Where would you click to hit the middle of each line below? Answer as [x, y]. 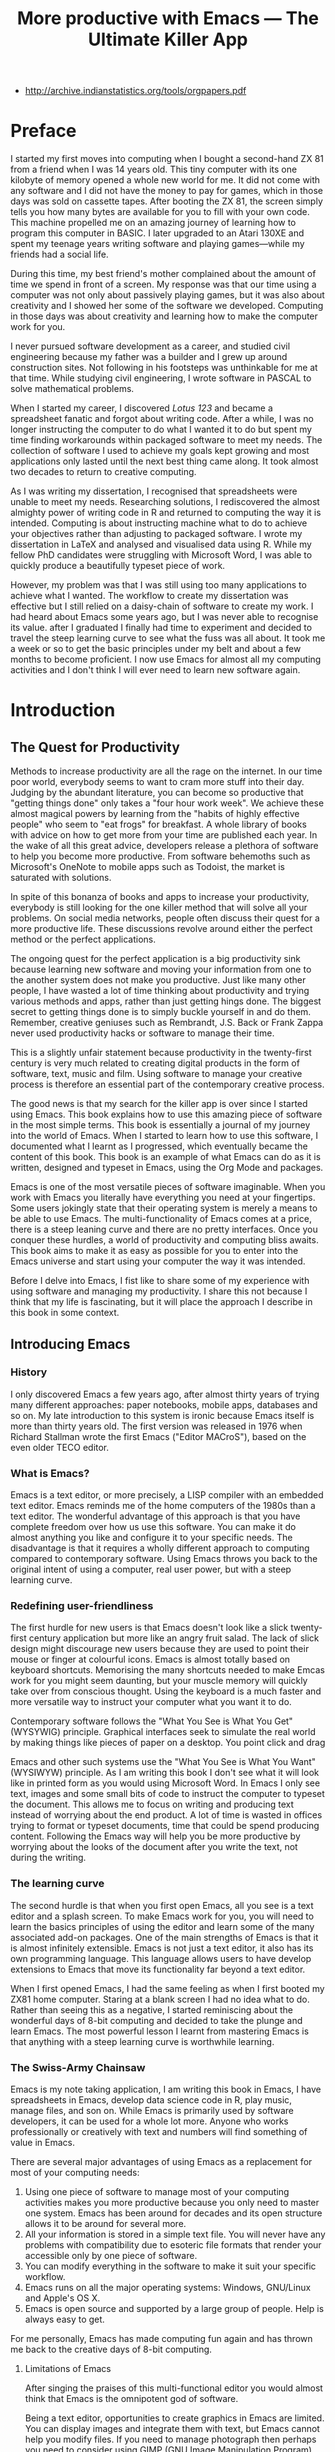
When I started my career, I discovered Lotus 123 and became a [141, 408]
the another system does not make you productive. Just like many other [158, 980]
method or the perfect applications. [83, 939]
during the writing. [48, 1858]
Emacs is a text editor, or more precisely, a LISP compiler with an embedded [167, 1495]
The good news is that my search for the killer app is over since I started [159, 1104]
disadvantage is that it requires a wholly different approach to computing [160, 1548]
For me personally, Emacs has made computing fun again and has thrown [161, 2338]
